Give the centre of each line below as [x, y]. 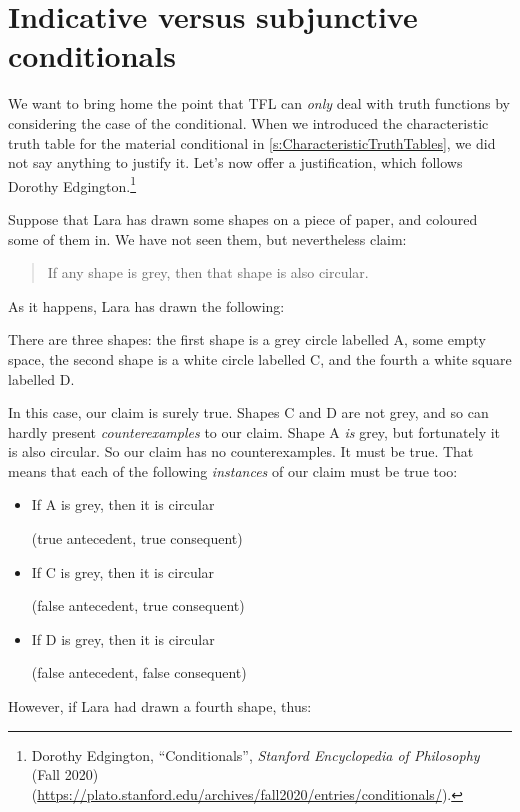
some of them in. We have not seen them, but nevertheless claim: [207, 238]
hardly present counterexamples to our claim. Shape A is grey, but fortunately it [254, 431]
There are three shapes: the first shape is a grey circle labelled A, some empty [247, 339]
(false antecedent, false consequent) [139, 672]
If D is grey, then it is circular [123, 638]
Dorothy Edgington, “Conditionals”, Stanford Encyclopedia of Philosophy [255, 754]
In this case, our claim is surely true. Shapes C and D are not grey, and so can [248, 412]
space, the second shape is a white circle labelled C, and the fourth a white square [260, 358]
